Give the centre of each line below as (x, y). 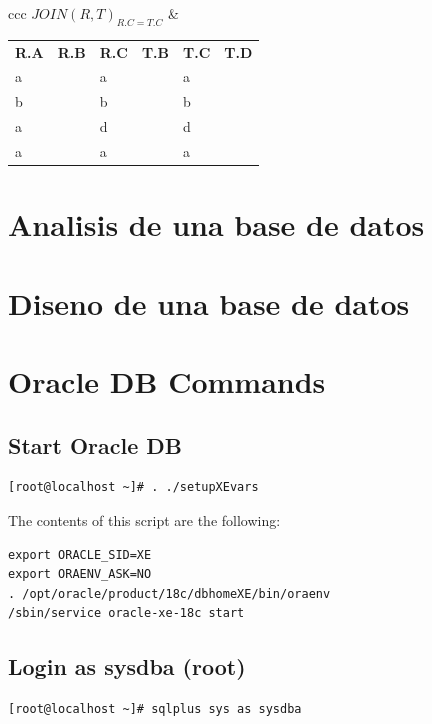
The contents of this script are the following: (144, 519)
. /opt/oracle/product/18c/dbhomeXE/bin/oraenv (169, 593)
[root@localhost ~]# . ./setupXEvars (133, 487)
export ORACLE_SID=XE (80, 554)
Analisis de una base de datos (216, 224)
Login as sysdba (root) (127, 666)
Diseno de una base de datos (209, 302)
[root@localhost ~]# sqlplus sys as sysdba (155, 709)
